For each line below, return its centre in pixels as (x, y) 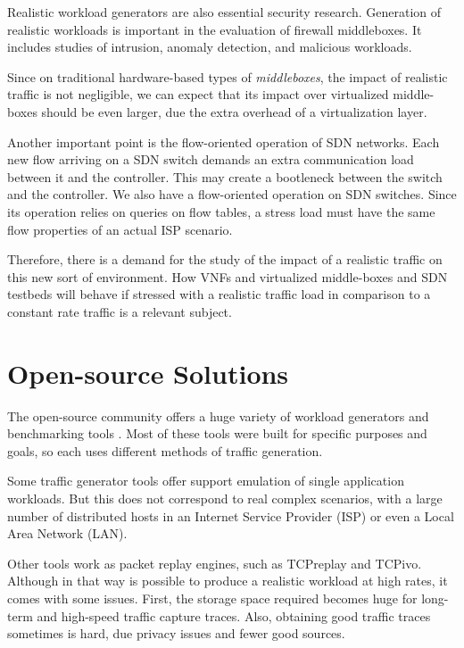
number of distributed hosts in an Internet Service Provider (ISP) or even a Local (231, 515)
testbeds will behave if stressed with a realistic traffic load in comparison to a (219, 294)
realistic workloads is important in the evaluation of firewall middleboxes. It (215, 29)
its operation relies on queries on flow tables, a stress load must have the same (221, 211)
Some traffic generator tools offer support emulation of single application (206, 481)
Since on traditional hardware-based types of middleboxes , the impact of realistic (228, 76)
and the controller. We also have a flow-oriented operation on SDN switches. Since (232, 194)
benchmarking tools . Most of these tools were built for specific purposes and (217, 433)
